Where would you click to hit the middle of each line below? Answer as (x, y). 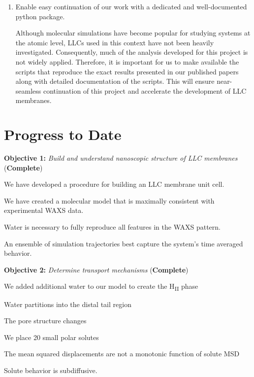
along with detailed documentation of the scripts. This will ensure (115, 81)
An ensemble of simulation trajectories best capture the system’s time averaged (124, 243)
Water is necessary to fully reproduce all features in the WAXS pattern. (112, 227)
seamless (28, 90)
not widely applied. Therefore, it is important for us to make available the (127, 61)
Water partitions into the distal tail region (68, 304)
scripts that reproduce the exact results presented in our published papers (127, 71)
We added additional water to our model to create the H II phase (101, 287)
